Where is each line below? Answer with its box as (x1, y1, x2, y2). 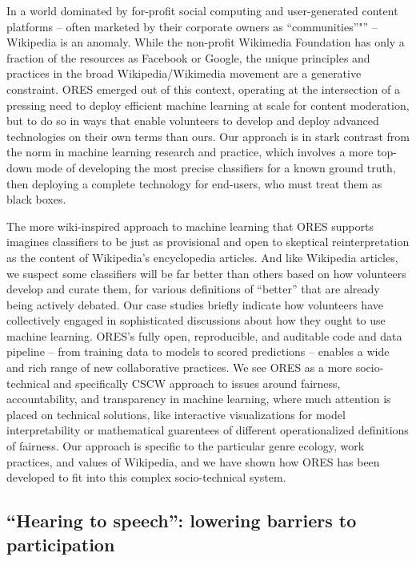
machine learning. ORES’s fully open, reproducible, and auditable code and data (6, 327, 402, 344)
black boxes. (6, 191, 66, 208)
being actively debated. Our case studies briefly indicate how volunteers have (6, 296, 383, 313)
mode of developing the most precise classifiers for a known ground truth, (35, 159, 396, 176)
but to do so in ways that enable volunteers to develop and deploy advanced (6, 112, 379, 129)
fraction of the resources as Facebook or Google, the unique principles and (6, 49, 370, 66)
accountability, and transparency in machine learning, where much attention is (6, 390, 391, 407)
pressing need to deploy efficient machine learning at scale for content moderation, (6, 96, 410, 113)
